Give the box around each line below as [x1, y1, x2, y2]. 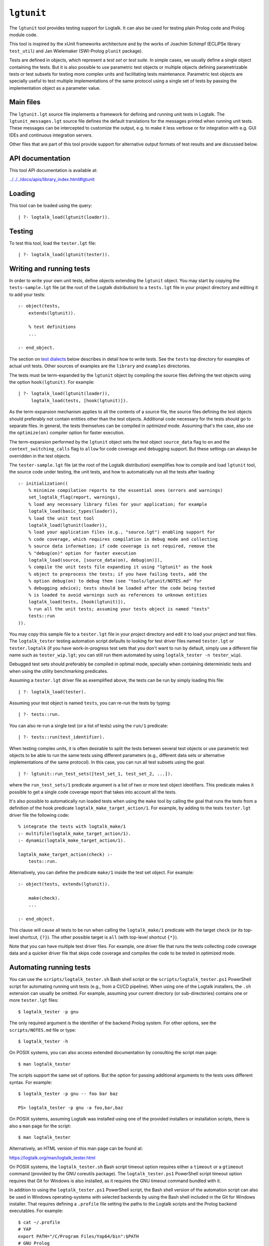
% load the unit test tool [28, 515, 95, 521]
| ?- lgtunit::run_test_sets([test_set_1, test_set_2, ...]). [18, 771, 173, 777]
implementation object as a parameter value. [9, 85, 101, 91]
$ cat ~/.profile [18, 1219, 60, 1225]
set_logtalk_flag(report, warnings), [28, 494, 121, 500]
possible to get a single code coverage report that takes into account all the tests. [9, 789, 177, 795]
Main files [9, 98, 41, 107]
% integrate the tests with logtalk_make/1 [18, 824, 126, 829]
